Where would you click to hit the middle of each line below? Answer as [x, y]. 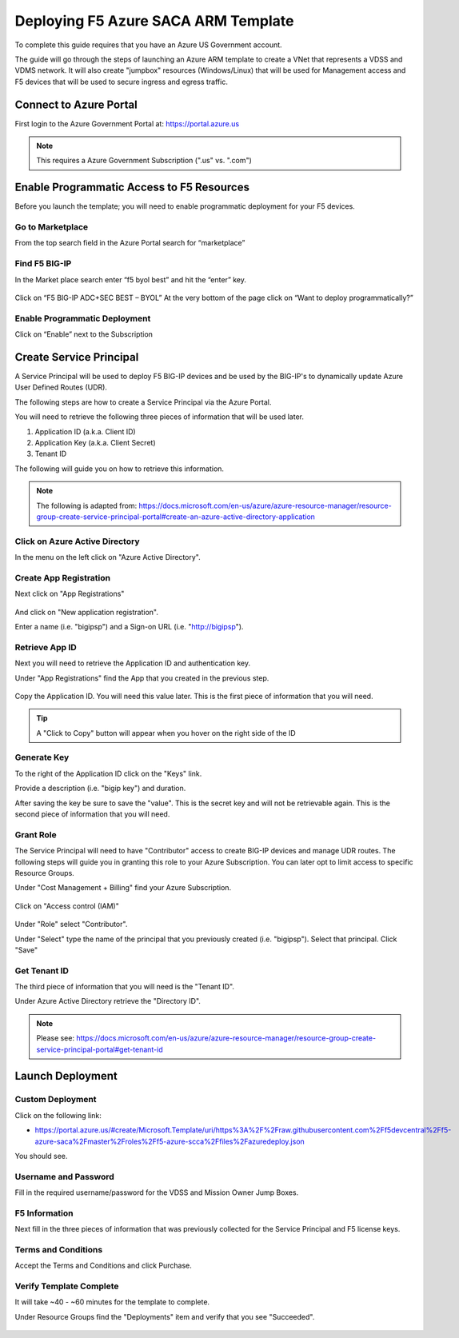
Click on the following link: [58, 1115]
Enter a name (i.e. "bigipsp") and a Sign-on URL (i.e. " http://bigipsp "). [129, 627]
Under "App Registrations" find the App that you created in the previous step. [142, 678]
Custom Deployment [56, 1100]
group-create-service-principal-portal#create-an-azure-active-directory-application [176, 517]
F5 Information [44, 1213]
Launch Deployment [66, 1076]
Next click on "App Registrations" [70, 594]
